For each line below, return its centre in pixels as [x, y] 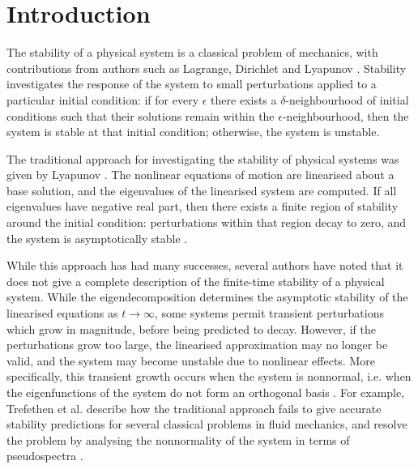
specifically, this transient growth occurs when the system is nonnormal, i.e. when [209, 376]
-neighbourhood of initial [347, 99]
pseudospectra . [45, 456]
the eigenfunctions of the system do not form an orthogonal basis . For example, [206, 392]
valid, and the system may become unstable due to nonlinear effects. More [191, 360]
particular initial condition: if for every [103, 99]
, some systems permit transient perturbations [269, 313]
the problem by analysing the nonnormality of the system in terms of [178, 439]
